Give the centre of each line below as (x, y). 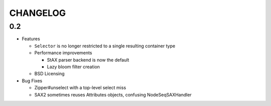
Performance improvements (63, 53)
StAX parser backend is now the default (88, 60)
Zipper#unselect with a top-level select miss (80, 88)
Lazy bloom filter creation (74, 67)
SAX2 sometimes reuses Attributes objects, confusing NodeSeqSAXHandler (113, 95)
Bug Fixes (32, 81)
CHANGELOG (38, 13)
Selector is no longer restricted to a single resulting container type (105, 46)
